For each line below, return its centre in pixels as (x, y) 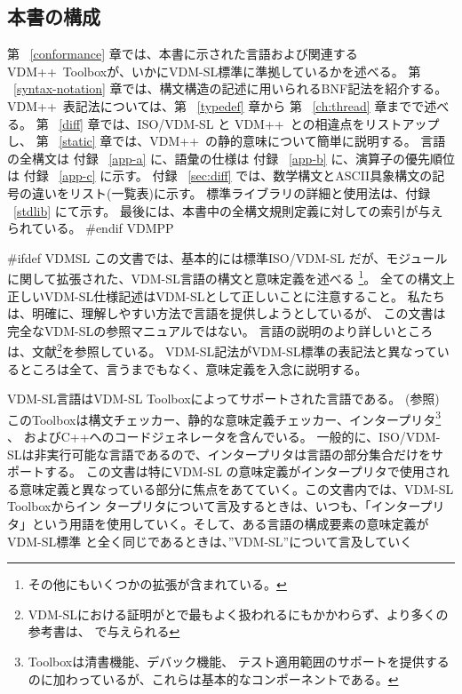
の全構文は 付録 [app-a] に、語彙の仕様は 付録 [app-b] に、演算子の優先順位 (231, 158)
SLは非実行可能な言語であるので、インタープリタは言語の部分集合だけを (219, 454)
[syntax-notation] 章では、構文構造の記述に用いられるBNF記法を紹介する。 (231, 88)
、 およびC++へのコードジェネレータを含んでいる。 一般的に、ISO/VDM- (224, 437)
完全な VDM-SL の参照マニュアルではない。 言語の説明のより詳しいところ (220, 330)
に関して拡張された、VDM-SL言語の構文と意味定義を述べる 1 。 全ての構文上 (231, 277)
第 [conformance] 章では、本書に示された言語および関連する (183, 54)
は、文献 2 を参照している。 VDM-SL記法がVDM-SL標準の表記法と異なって (222, 350)
